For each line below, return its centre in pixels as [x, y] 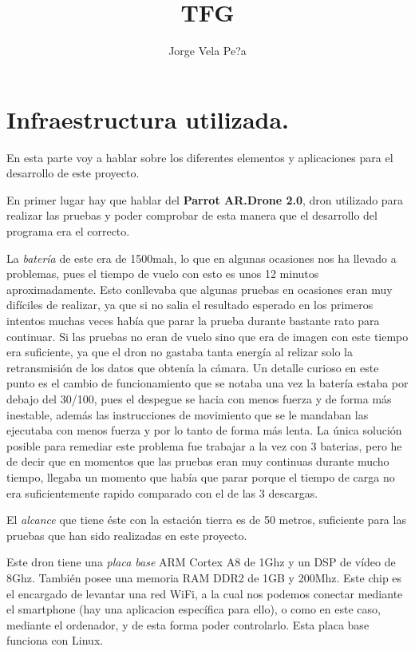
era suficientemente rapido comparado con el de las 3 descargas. [162, 492]
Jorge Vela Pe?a [207, 51]
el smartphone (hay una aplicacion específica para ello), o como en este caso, [194, 609]
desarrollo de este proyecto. [73, 173]
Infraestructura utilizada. [148, 119]
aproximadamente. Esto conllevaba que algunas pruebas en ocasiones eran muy [200, 289]
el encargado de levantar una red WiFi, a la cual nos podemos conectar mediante [205, 593]
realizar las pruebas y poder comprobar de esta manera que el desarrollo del [192, 215]
